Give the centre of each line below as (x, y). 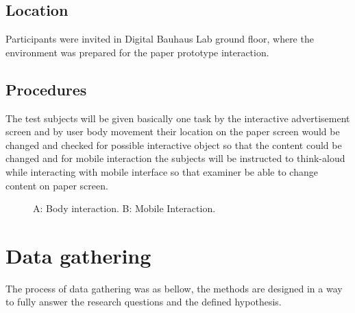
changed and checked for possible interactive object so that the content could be (174, 144)
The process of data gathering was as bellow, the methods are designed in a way (174, 288)
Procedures (46, 89)
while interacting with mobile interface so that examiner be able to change (162, 171)
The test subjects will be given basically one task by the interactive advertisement (178, 118)
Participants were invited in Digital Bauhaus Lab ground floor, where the (160, 39)
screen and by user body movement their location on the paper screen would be (173, 131)
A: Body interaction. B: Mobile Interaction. (124, 208)
